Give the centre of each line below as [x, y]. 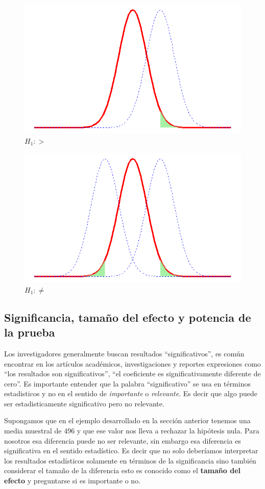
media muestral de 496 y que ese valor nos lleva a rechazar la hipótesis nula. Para [132, 431]
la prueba [30, 332]
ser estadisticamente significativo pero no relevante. [84, 403]
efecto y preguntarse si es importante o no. [73, 481]
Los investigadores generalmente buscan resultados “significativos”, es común [124, 353]
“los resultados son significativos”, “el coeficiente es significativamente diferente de [132, 374]
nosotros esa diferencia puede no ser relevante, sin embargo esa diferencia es [123, 440]
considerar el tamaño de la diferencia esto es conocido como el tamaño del [122, 470]
